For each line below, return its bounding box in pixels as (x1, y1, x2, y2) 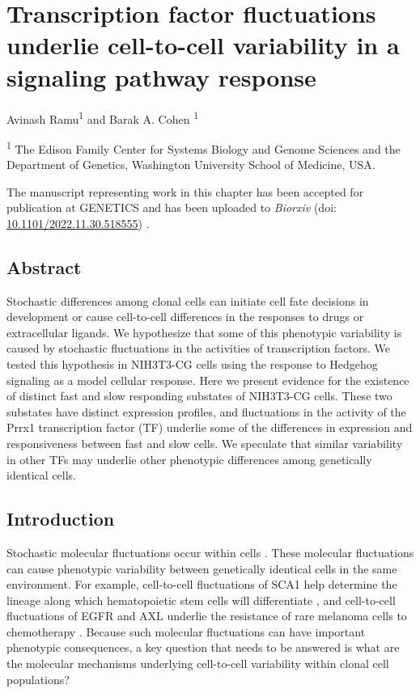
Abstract (6, 254, 82, 279)
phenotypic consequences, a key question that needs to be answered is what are (6, 639, 400, 656)
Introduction (6, 506, 115, 531)
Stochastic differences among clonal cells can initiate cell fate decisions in (6, 292, 369, 309)
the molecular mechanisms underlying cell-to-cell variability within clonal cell (6, 655, 389, 672)
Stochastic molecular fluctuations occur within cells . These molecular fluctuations (6, 543, 414, 560)
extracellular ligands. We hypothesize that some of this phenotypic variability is (6, 323, 402, 340)
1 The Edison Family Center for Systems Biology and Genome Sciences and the (6, 137, 401, 157)
